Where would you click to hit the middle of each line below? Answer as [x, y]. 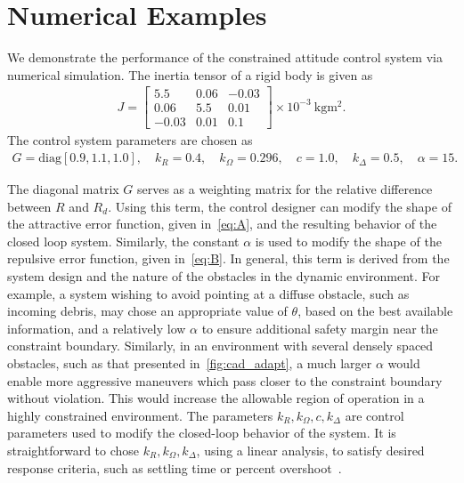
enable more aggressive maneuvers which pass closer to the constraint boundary [225, 380]
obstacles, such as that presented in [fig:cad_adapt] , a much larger [190, 363]
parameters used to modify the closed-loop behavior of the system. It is [202, 433]
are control [374, 415]
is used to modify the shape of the [348, 241]
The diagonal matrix [63, 189]
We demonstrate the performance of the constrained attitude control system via [225, 57]
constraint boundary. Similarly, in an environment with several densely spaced [220, 346]
